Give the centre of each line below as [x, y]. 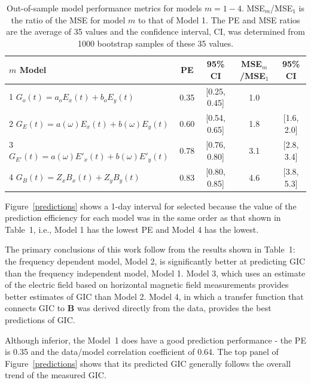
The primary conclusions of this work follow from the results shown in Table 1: [150, 249]
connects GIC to [35, 308]
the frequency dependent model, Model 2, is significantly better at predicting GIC [155, 261]
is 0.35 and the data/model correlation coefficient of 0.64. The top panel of [142, 352]
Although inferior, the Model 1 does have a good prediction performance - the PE [155, 340]
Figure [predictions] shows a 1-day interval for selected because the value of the [151, 206]
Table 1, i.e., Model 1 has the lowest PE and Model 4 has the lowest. [132, 229]
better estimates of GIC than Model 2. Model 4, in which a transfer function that [154, 296]
